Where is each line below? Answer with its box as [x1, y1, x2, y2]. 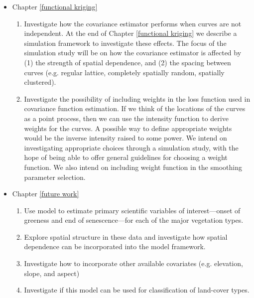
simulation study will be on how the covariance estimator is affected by [24, 47, 242, 58]
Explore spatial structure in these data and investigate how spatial [24, 231, 228, 242]
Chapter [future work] [12, 188, 79, 199]
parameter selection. [24, 171, 86, 182]
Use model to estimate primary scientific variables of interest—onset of [24, 205, 241, 215]
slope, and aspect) [24, 268, 80, 278]
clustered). [24, 77, 56, 87]
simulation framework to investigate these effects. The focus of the [24, 37, 227, 48]
